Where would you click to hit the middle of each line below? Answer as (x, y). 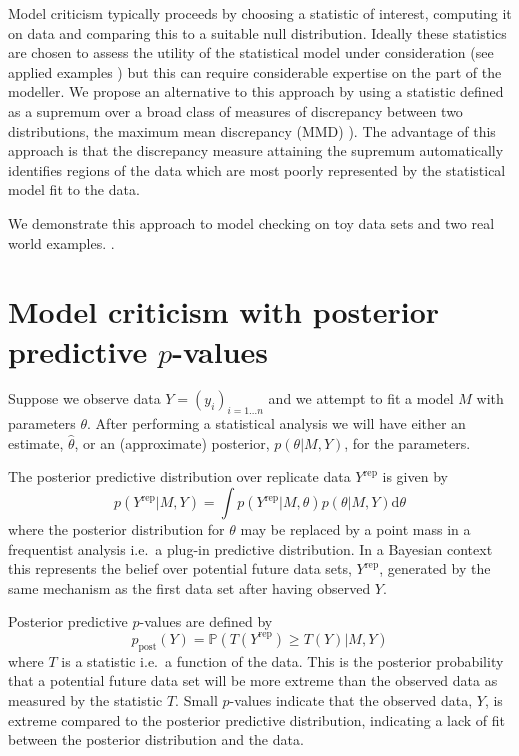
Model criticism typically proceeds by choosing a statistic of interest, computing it (260, 13)
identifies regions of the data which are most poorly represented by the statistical (257, 169)
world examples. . (61, 242)
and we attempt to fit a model (361, 398)
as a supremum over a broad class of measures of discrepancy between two (235, 110)
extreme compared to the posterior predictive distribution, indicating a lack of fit (257, 719)
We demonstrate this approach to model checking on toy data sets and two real (251, 222)
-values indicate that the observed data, (351, 699)
